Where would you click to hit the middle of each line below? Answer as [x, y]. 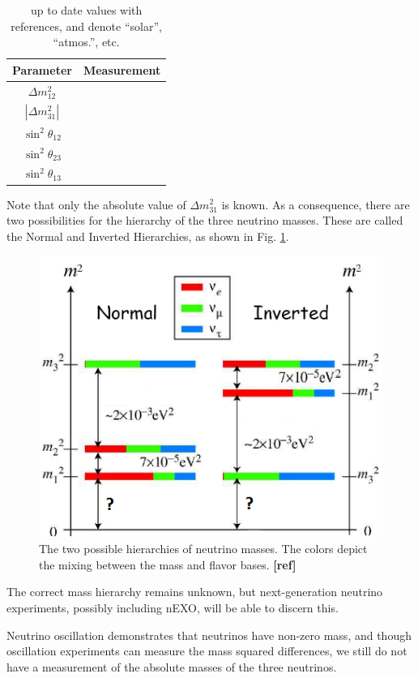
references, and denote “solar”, [86, 26]
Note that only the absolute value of [96, 204]
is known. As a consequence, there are [316, 204]
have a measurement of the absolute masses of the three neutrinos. [172, 666]
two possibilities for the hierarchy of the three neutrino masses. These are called [205, 220]
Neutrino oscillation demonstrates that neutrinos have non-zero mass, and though [209, 635]
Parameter [42, 69]
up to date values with [86, 10]
